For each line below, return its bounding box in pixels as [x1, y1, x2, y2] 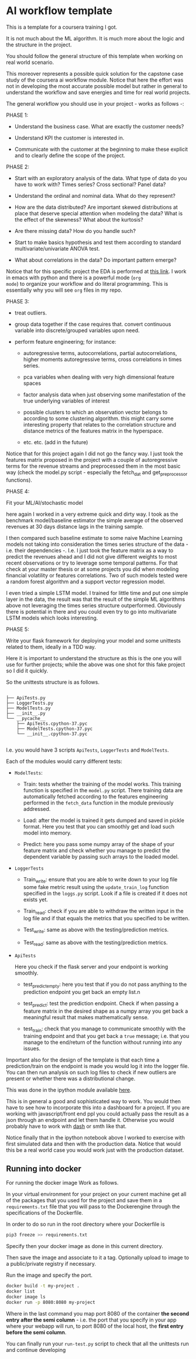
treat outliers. [14, 309, 47, 316]
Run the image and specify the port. [6, 1272, 92, 1279]
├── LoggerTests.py [6, 700, 54, 706]
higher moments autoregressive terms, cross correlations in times [23, 356, 183, 363]
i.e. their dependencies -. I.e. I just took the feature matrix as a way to [6, 547, 174, 554]
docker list [6, 1288, 35, 1294]
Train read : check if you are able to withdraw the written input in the [23, 907, 184, 916]
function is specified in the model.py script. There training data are [23, 786, 183, 793]
